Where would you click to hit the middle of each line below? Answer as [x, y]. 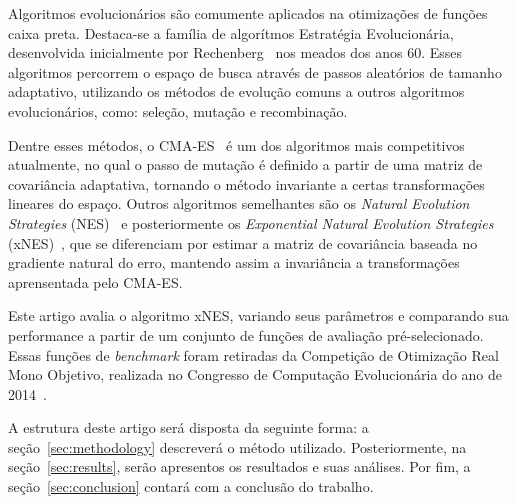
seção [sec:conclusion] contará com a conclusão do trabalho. [191, 486]
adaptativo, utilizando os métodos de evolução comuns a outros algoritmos [236, 91]
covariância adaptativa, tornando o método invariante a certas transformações [246, 183]
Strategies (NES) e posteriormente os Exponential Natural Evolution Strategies [251, 222]
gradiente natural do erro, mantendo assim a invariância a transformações [234, 262]
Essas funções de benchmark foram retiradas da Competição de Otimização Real [253, 354]
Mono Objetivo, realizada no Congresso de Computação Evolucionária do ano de [255, 374]
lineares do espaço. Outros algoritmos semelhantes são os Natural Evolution [239, 203]
